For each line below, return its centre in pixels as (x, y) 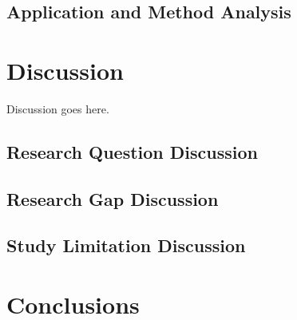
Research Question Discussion (132, 151)
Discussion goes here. (58, 108)
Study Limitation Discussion (126, 245)
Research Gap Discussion (113, 198)
